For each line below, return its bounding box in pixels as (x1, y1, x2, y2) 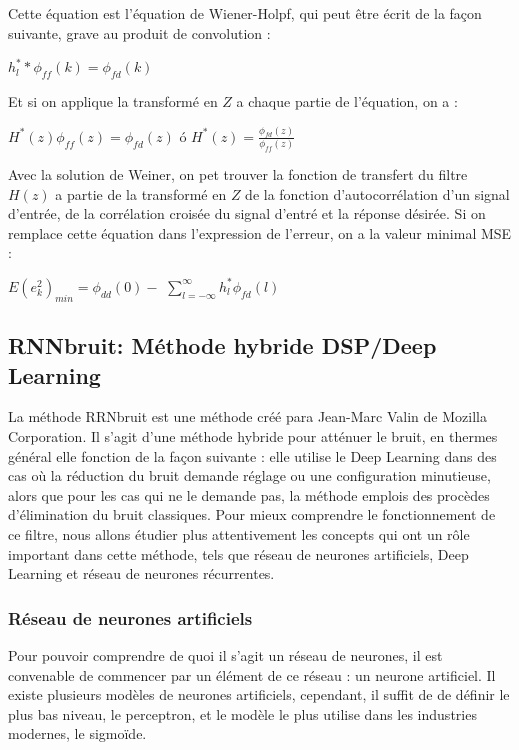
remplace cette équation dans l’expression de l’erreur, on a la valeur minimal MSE (8, 222, 512, 243)
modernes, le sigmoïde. (8, 723, 147, 744)
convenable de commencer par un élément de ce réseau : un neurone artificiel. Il (8, 664, 496, 685)
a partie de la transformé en (55, 183, 227, 204)
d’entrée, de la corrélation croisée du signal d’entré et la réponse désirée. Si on (8, 203, 486, 224)
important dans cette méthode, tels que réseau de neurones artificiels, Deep (8, 543, 469, 564)
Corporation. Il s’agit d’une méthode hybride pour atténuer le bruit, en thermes (8, 425, 498, 446)
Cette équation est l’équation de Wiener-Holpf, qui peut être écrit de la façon (8, 3, 482, 23)
